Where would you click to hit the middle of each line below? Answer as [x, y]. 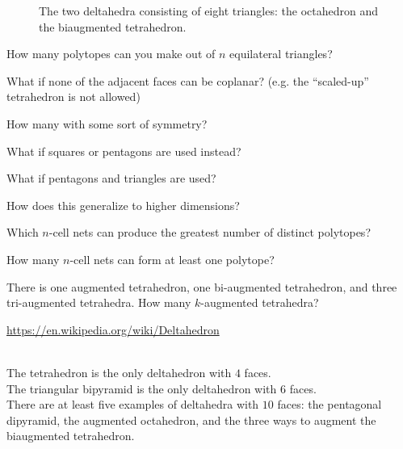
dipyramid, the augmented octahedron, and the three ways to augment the [191, 420]
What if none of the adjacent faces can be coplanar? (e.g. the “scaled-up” [188, 80]
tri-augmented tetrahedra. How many [99, 302]
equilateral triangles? [281, 54]
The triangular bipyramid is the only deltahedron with [142, 388]
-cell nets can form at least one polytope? [172, 259]
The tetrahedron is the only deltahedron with [119, 372]
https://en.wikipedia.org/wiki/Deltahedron [113, 329]
